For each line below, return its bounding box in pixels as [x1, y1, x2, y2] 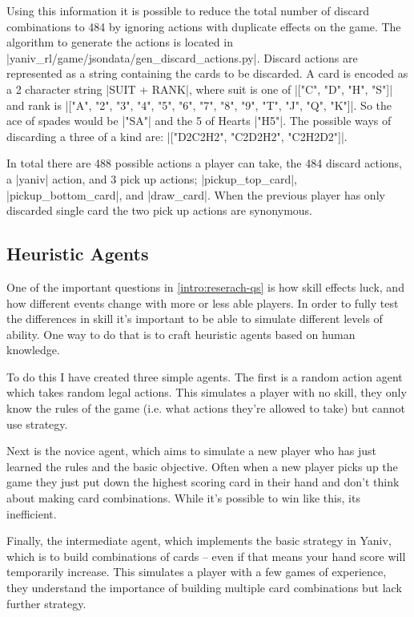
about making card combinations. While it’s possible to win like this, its [6, 490, 360, 506]
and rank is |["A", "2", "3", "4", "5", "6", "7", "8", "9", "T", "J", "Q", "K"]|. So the [6, 96, 392, 113]
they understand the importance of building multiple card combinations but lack [6, 579, 402, 596]
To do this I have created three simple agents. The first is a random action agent [6, 368, 403, 385]
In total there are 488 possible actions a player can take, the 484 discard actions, [6, 155, 403, 171]
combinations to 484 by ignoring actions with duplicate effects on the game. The [6, 18, 401, 34]
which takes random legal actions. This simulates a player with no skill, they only [6, 384, 407, 401]
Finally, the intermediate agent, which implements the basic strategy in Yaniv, [6, 532, 392, 549]
